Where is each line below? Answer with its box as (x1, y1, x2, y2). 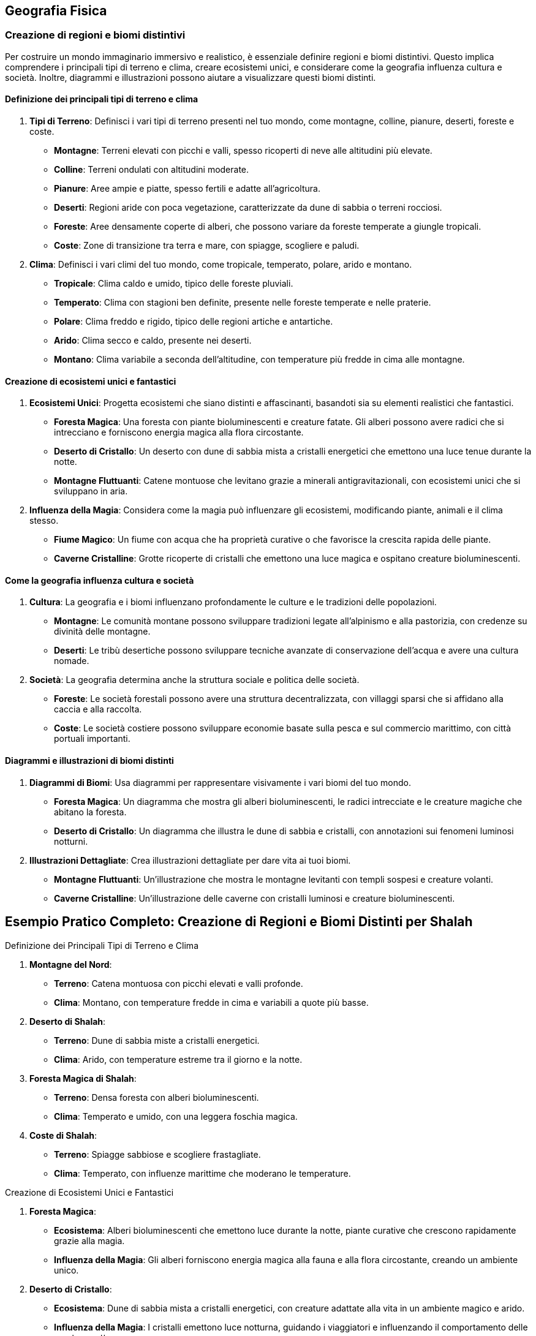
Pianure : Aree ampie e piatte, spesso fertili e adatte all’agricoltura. (54, 183, 320, 194)
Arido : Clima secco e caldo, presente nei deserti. (54, 335, 252, 346)
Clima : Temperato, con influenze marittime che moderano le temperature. (54, 1168, 351, 1179)
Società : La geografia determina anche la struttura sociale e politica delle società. (29, 674, 360, 685)
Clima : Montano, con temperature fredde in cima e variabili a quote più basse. (54, 997, 369, 1008)
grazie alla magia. (54, 1235, 125, 1246)
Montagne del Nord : (29, 959, 112, 970)
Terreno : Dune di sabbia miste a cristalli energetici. (54, 1035, 260, 1046)
